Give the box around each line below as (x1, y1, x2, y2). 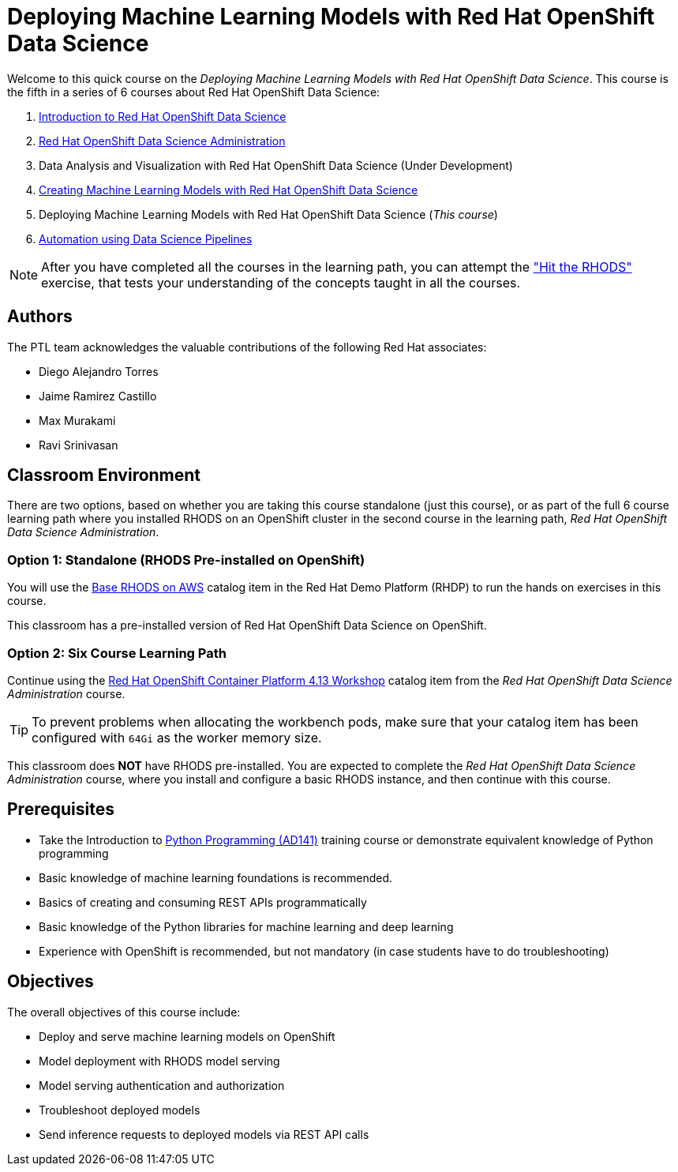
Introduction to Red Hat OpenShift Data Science (39, 109, 287, 123)
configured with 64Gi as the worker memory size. (32, 729, 322, 746)
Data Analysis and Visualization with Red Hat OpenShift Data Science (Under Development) (39, 158, 513, 172)
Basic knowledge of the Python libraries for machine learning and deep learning (39, 919, 454, 933)
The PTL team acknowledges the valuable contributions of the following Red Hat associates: (7, 340, 487, 354)
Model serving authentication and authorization (39, 1078, 285, 1092)
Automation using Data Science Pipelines (39, 231, 253, 246)
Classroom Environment (7, 465, 201, 486)
